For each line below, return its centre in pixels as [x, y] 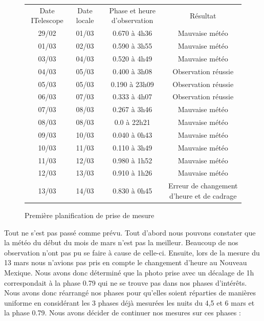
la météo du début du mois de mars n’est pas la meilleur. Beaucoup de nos [121, 242]
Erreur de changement [203, 186]
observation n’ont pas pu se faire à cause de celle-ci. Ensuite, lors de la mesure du [132, 252]
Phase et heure [132, 10]
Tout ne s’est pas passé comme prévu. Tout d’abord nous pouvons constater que [130, 232]
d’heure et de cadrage [203, 195]
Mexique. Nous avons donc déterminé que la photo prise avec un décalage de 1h [129, 272]
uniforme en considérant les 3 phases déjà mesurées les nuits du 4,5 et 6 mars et [129, 302]
